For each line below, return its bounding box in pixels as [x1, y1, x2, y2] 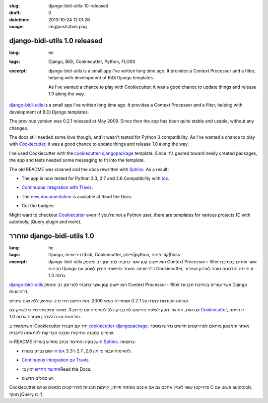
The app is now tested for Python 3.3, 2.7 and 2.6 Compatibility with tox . [21, 175, 170, 181]
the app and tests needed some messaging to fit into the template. [9, 157, 145, 163]
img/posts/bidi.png [48, 24, 87, 30]
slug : [9, 3, 20, 8]
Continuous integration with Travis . [21, 184, 93, 190]
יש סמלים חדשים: [21, 375, 55, 381]
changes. [9, 125, 28, 131]
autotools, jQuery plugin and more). [9, 219, 82, 225]
